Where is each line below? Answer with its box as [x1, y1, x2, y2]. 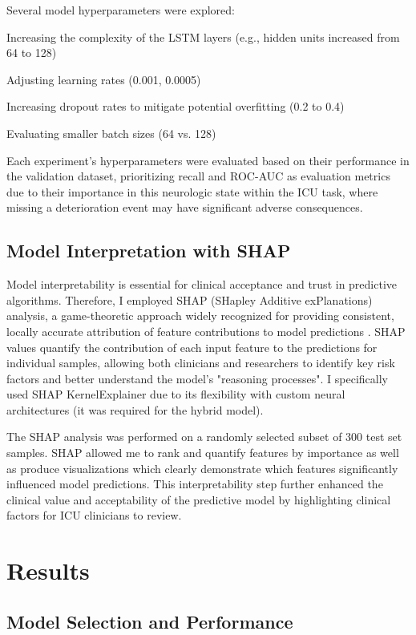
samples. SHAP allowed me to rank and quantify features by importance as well [6, 444, 399, 461]
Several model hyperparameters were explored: [6, 2, 235, 18]
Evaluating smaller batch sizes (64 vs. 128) [6, 124, 216, 141]
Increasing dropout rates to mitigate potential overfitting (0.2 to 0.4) [6, 98, 345, 115]
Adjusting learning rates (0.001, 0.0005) [6, 71, 201, 87]
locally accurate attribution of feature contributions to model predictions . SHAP [6, 322, 406, 339]
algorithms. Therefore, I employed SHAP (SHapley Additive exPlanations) [6, 291, 373, 308]
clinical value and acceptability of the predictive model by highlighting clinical [6, 491, 391, 508]
